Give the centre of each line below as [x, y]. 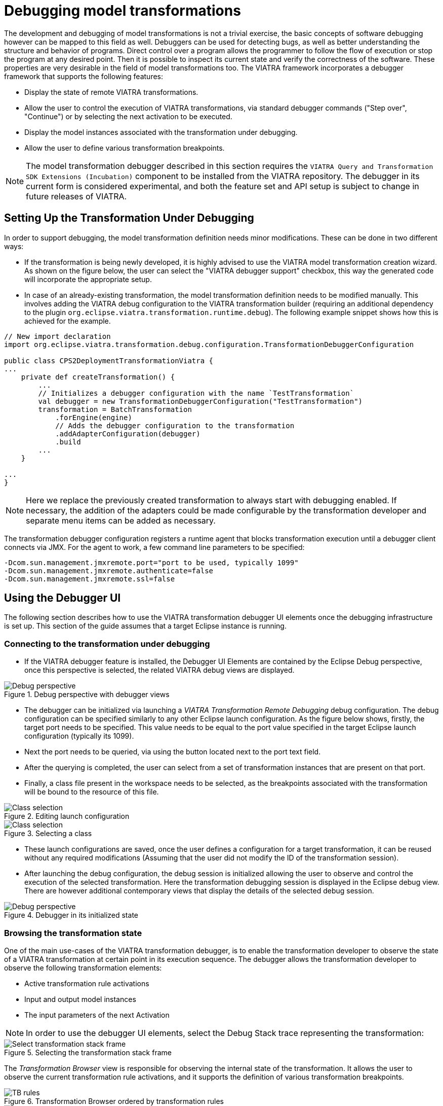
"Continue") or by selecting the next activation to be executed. [128, 116]
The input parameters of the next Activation [97, 1015]
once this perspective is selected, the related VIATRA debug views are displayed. [159, 670]
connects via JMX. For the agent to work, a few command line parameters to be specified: [154, 547]
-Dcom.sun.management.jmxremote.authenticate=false [109, 571]
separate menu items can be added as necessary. [121, 520]
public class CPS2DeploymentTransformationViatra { [109, 360]
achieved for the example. [68, 321]
